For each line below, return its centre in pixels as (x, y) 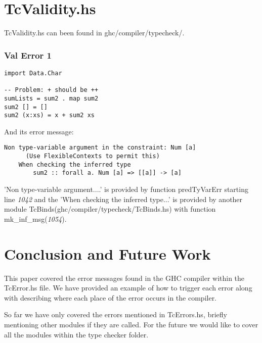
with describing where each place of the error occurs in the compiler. (111, 297)
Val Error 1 (28, 55)
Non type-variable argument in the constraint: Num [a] (100, 148)
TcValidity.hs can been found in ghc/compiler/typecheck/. (94, 33)
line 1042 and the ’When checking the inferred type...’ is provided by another (123, 199)
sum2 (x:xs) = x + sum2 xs (49, 115)
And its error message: (39, 131)
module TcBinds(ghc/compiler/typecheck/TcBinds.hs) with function (110, 209)
